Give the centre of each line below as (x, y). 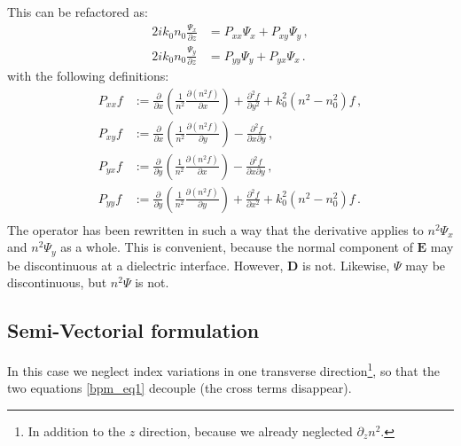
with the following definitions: (88, 75)
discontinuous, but (57, 282)
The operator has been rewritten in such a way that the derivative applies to (215, 229)
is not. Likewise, (346, 265)
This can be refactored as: (78, 12)
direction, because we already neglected (246, 431)
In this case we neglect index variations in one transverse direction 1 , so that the (223, 369)
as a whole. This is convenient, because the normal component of (237, 247)
